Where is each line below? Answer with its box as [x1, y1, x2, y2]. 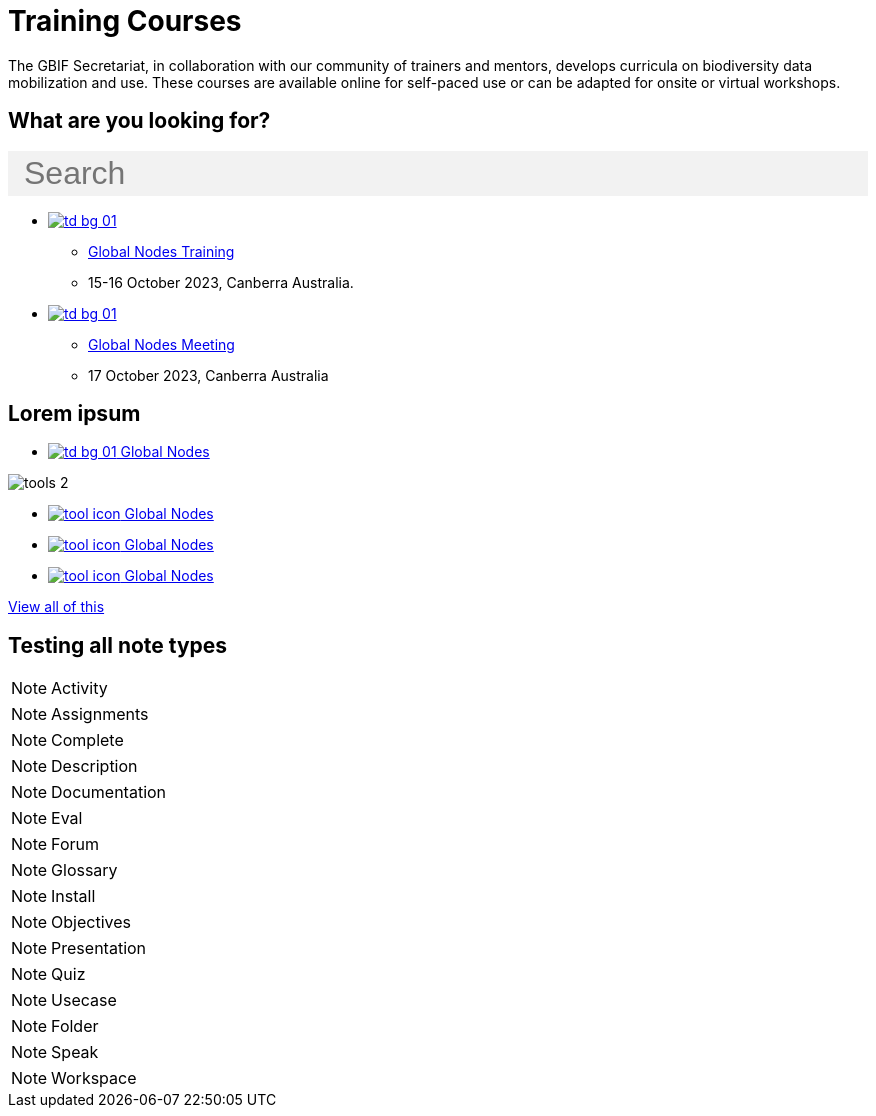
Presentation [51, 938, 147, 959]
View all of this [8, 598, 105, 616]
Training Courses [8, 4, 242, 38]
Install [51, 886, 96, 907]
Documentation [51, 782, 167, 803]
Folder [51, 1016, 99, 1037]
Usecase [51, 990, 117, 1011]
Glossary [51, 860, 118, 881]
